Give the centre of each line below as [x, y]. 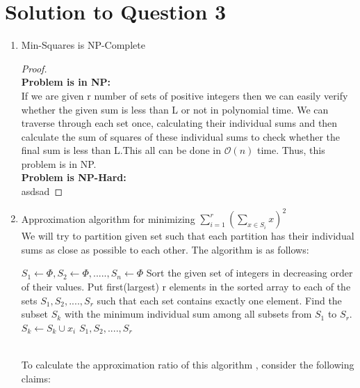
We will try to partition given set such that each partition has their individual [188, 236]
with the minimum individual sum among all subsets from [188, 314]
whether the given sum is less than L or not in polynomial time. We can [175, 109]
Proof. [34, 68]
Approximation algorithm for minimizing [108, 218]
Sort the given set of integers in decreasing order [249, 273]
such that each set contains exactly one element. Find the [219, 300]
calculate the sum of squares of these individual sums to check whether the [181, 136]
